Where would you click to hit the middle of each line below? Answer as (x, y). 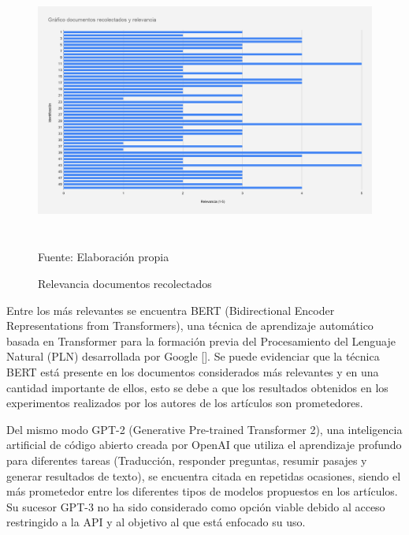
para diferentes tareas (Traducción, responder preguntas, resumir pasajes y (187, 460)
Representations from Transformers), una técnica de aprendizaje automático (190, 325)
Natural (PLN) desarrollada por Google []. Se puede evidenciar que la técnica (193, 356)
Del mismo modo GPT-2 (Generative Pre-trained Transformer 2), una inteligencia (204, 429)
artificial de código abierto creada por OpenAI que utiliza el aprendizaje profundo (204, 445)
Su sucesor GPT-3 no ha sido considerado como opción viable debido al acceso (196, 506)
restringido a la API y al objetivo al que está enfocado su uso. (156, 522)
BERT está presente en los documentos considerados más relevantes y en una (193, 371)
